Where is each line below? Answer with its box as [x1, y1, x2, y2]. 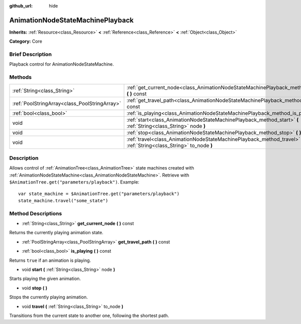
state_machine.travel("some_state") [18, 198, 108, 203]
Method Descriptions [9, 210, 62, 217]
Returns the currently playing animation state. [9, 230, 104, 236]
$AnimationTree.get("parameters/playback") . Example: [9, 179, 139, 185]
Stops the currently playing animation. [9, 294, 88, 300]
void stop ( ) [22, 285, 48, 291]
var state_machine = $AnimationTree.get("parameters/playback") [18, 191, 180, 197]
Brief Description [9, 51, 52, 58]
